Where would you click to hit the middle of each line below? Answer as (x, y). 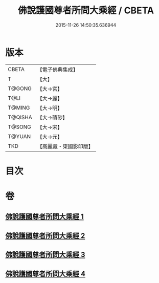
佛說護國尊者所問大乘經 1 (45, 217)
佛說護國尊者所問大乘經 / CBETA (86, 10)
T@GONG (20, 89)
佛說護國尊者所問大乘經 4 (46, 274)
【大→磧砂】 (52, 117)
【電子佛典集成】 (58, 70)
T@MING (19, 107)
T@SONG (20, 127)
